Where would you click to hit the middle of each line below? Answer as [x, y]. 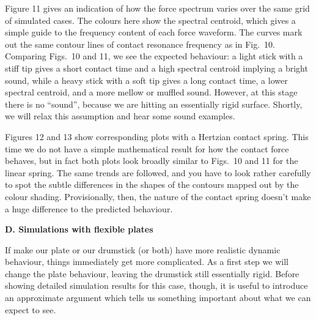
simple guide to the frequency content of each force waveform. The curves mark [154, 32]
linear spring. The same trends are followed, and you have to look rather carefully [158, 172]
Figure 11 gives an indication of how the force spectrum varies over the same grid [157, 8]
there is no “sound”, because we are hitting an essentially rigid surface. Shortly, [154, 104]
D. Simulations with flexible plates [79, 229]
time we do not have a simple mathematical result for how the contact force [147, 148]
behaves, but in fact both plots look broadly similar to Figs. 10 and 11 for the [152, 161]
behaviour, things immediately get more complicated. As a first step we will [147, 262]
